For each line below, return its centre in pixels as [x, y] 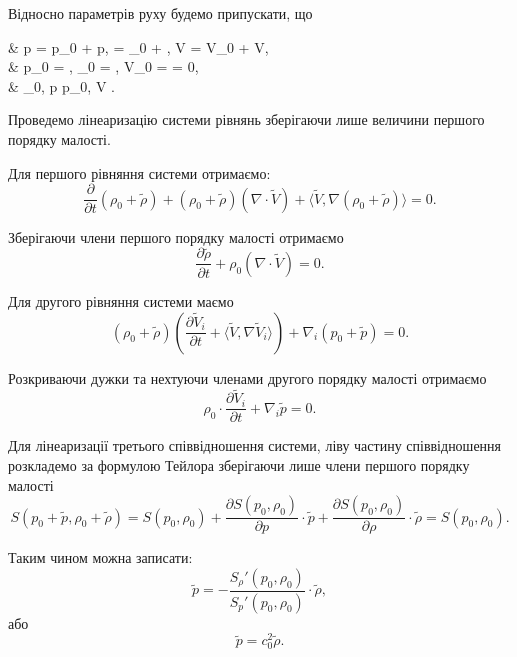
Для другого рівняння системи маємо [121, 300]
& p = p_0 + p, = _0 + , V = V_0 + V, [138, 46]
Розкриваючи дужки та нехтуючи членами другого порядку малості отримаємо [247, 377]
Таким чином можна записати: [100, 557]
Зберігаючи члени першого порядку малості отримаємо [176, 236]
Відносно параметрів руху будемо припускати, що [160, 13]
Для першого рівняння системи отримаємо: [139, 172]
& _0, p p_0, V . [61, 85]
